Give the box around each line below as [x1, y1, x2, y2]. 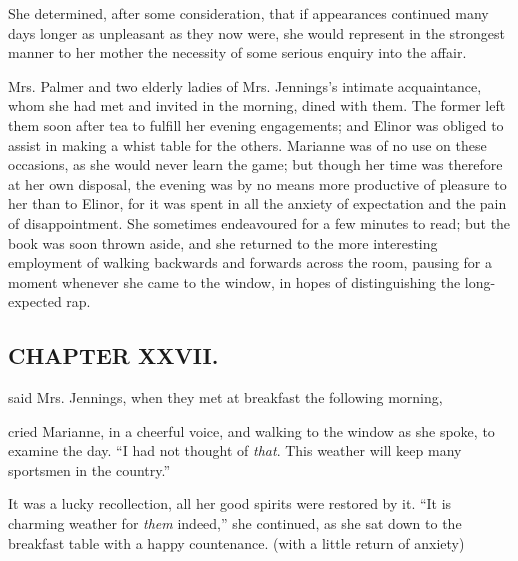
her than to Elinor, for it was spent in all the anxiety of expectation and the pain [8, 193, 507, 214]
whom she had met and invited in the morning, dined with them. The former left [8, 95, 506, 116]
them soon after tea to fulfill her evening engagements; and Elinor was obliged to [8, 114, 504, 135]
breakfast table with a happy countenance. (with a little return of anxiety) [8, 532, 465, 553]
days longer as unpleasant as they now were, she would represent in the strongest [8, 22, 505, 43]
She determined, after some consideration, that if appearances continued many [8, 3, 489, 23]
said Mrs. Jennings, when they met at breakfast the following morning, [8, 387, 443, 408]
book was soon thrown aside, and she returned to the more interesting [8, 232, 438, 253]
